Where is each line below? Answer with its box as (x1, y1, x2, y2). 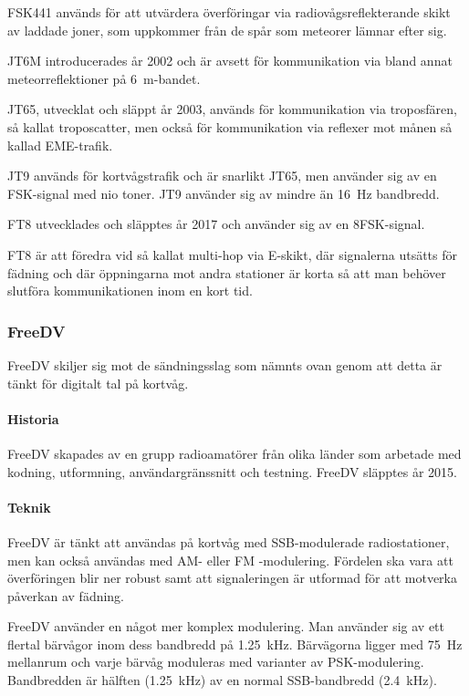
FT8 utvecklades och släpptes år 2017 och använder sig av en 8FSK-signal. (7, 214, 425, 234)
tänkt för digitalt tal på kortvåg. (7, 373, 189, 392)
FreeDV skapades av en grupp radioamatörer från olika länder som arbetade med (7, 443, 462, 462)
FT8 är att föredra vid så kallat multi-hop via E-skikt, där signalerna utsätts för (7, 244, 457, 264)
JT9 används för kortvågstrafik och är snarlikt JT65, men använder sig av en (7, 166, 437, 185)
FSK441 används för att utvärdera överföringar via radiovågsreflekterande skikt (7, 3, 451, 21)
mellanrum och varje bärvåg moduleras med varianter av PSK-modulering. (7, 652, 424, 671)
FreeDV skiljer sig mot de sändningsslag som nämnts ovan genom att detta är (7, 355, 443, 374)
